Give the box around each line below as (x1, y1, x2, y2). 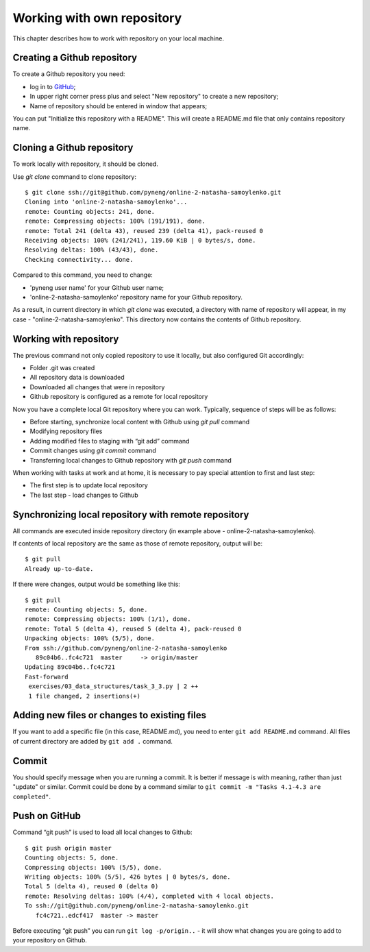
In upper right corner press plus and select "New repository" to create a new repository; (29, 93, 279, 101)
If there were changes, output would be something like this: (12, 580, 181, 589)
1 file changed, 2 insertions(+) (28, 692, 140, 700)
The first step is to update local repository (29, 481, 149, 489)
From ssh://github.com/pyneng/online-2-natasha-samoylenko (25, 644, 227, 652)
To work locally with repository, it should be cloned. (12, 160, 159, 168)
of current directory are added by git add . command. (12, 737, 173, 745)
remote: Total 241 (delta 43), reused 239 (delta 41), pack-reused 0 (25, 227, 264, 234)
